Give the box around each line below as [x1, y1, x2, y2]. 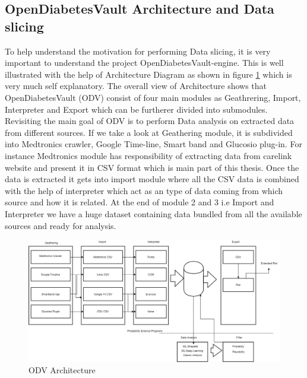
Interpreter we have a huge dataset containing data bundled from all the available [5, 207, 302, 220]
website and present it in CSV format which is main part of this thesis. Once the [5, 161, 299, 173]
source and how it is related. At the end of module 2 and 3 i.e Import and [5, 196, 274, 208]
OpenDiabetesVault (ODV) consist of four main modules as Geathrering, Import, [5, 91, 301, 103]
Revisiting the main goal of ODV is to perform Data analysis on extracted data [5, 115, 295, 127]
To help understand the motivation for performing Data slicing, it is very [5, 45, 271, 57]
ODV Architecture [29, 364, 96, 376]
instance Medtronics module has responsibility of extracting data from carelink [5, 149, 292, 161]
